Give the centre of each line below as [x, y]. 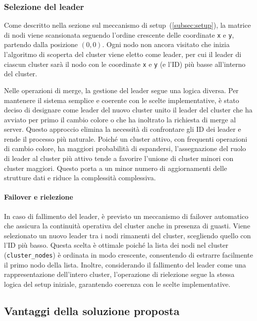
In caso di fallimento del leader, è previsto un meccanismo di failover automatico [126, 216]
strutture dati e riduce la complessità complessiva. [80, 178]
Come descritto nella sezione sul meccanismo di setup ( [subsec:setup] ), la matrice [128, 25]
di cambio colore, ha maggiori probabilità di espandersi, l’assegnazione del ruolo [125, 148]
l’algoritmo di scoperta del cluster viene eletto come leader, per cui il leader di [123, 54]
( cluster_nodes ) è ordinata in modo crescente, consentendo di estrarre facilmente [128, 255]
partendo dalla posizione [41, 44]
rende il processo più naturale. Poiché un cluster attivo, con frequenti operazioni [126, 138]
